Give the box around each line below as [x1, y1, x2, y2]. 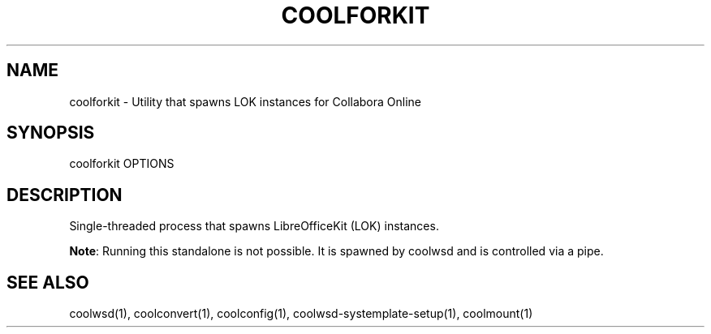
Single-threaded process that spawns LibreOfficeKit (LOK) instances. [69, 219, 439, 233]
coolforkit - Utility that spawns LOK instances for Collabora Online [69, 94, 422, 109]
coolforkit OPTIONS [69, 156, 175, 171]
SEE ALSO [6, 272, 89, 293]
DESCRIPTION [6, 184, 123, 205]
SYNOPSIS [6, 122, 95, 143]
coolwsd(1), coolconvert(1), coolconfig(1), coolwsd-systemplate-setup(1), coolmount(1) [69, 306, 533, 321]
